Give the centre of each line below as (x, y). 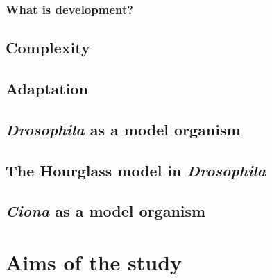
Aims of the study (94, 262)
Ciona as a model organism (106, 211)
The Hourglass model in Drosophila (136, 170)
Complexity (48, 48)
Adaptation (47, 89)
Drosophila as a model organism (123, 129)
